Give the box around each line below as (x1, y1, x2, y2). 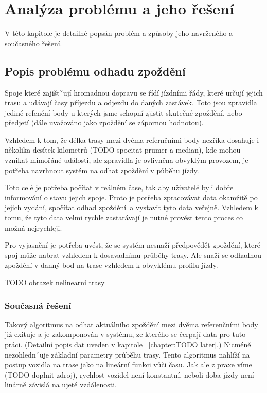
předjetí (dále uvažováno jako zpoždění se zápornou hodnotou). (5, 117, 204, 128)
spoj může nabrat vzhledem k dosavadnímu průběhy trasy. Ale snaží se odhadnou (5, 249, 262, 260)
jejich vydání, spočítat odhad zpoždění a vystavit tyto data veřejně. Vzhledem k (5, 202, 258, 213)
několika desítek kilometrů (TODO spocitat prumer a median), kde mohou (5, 144, 241, 155)
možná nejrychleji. (5, 222, 62, 233)
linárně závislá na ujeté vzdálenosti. (5, 379, 117, 390)
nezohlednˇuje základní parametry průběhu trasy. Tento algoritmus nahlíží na (5, 349, 250, 360)
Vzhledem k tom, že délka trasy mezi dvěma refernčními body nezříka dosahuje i (5, 134, 259, 145)
